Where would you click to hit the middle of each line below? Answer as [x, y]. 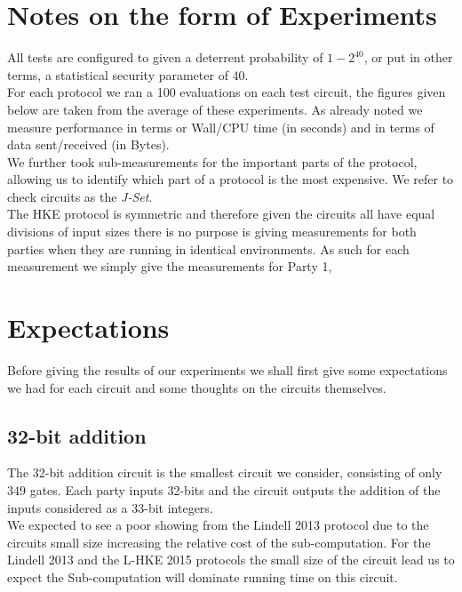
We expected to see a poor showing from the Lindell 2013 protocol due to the [218, 525]
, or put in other [408, 57]
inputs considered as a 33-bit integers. [110, 507]
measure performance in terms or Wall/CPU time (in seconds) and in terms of [221, 127]
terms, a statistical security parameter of [118, 74]
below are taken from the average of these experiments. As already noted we [215, 109]
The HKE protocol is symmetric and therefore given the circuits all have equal [221, 214]
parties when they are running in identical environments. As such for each [208, 248]
